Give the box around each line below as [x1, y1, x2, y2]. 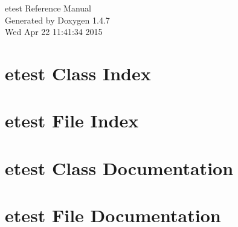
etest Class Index [5, 60, 151, 85]
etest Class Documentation [5, 155, 234, 180]
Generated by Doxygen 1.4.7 [5, 13, 110, 26]
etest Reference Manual [5, 2, 92, 14]
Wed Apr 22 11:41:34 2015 [5, 25, 103, 38]
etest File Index [5, 108, 139, 133]
